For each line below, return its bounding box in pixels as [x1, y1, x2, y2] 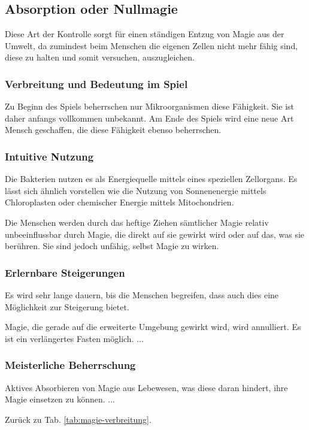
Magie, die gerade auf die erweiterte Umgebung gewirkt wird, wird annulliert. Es [5, 320, 301, 333]
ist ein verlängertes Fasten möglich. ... [5, 332, 144, 344]
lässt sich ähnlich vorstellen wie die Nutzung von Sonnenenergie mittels [5, 184, 266, 196]
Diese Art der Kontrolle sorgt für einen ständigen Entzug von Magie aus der [5, 28, 284, 40]
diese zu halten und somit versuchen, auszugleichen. [5, 51, 195, 63]
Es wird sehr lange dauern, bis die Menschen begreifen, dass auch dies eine [5, 288, 279, 301]
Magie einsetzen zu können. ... [5, 393, 116, 405]
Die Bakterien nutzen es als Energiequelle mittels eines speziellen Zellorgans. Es [5, 172, 298, 185]
